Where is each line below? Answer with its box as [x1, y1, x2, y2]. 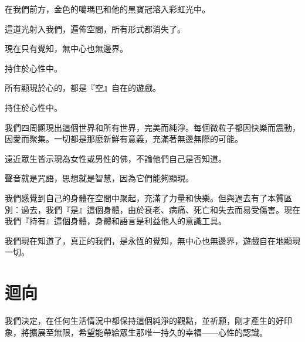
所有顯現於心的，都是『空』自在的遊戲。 [5, 82, 161, 94]
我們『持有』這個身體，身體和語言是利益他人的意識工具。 [5, 215, 226, 227]
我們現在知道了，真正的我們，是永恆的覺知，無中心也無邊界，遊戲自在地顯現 [5, 234, 300, 246]
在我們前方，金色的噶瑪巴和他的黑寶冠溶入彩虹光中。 [5, 3, 210, 15]
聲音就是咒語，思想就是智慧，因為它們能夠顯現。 [5, 172, 194, 184]
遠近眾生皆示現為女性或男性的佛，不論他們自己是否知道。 [5, 152, 226, 164]
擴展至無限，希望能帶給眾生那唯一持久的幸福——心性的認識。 [29, 326, 267, 338]
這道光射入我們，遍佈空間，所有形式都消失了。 [5, 22, 185, 35]
